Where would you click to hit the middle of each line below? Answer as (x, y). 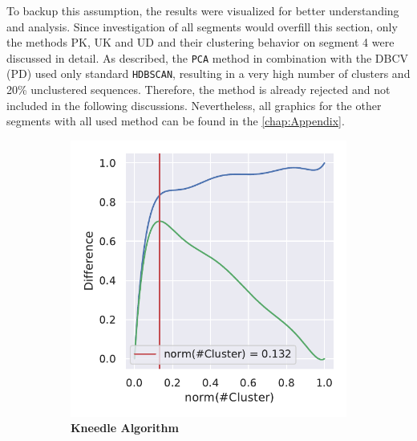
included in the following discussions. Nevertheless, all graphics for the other (194, 105)
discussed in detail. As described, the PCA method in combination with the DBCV (208, 57)
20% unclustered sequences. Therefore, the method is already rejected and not (198, 90)
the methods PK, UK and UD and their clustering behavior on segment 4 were (200, 42)
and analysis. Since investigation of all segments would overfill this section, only (202, 26)
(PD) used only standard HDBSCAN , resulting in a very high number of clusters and (208, 73)
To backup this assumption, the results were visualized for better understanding (203, 10)
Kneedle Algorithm (125, 428)
